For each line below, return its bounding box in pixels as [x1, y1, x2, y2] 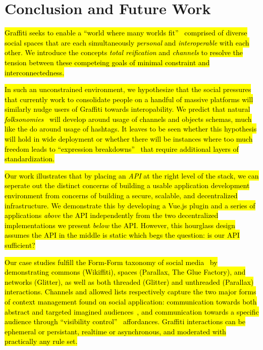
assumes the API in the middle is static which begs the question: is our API [5, 230, 240, 240]
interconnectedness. [5, 67, 65, 77]
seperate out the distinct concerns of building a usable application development [5, 180, 250, 191]
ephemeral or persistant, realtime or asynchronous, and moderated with [5, 326, 226, 336]
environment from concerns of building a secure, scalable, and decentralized [5, 190, 238, 201]
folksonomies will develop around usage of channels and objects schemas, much [5, 113, 252, 124]
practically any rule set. [5, 336, 78, 346]
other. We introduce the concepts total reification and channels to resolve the [5, 47, 243, 58]
